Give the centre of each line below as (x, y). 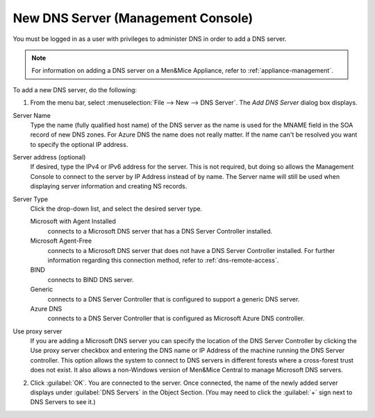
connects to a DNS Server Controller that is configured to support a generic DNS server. (174, 299)
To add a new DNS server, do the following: (75, 89)
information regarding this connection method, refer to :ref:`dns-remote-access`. (163, 260)
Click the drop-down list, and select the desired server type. (116, 209)
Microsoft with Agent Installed (73, 221)
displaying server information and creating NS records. (109, 186)
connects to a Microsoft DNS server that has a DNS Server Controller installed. (160, 231)
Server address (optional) (49, 157)
